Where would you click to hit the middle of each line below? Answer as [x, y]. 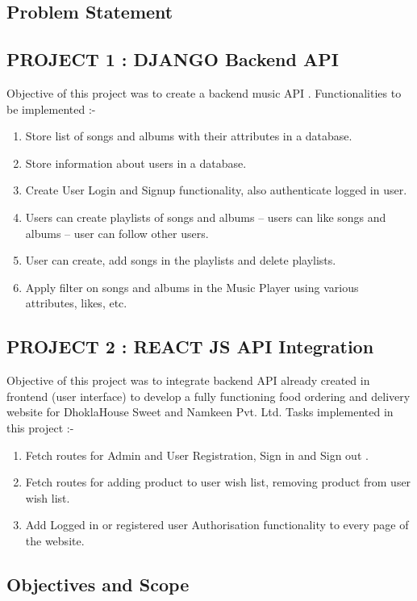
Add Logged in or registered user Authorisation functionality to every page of [217, 525]
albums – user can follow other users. [117, 233]
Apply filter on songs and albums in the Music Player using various [192, 287]
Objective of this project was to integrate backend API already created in [188, 380]
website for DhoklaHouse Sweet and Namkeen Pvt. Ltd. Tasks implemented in [200, 412]
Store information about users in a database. [136, 163]
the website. [55, 540]
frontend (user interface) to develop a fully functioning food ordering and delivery [208, 396]
